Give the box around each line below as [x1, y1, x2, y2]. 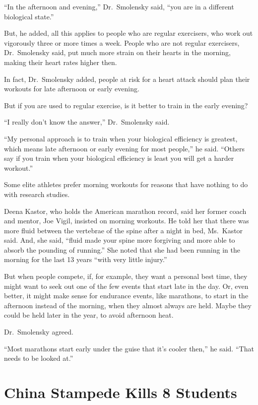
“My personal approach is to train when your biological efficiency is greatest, [4, 133, 238, 143]
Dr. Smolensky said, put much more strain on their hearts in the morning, [4, 47, 231, 58]
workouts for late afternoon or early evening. [4, 83, 139, 94]
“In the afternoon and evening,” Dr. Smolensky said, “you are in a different [4, 1, 234, 11]
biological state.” [4, 11, 54, 21]
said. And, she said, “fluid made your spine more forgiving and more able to [4, 235, 235, 245]
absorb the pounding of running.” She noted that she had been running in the [4, 244, 240, 255]
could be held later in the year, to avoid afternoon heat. [4, 310, 174, 320]
